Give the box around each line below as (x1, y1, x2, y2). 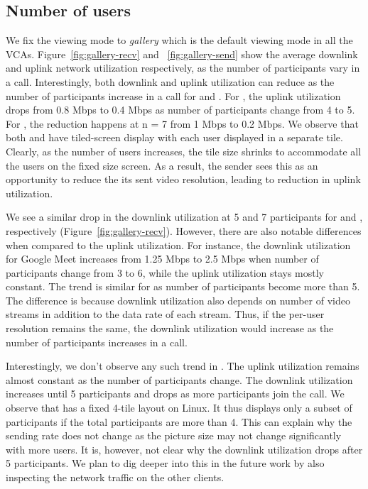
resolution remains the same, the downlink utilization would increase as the (6, 321, 334, 336)
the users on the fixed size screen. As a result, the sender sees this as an (6, 158, 318, 172)
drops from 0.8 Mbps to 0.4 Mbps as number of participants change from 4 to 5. (6, 102, 355, 117)
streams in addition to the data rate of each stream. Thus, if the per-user (6, 307, 325, 322)
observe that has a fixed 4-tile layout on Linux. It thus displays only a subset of (6, 400, 352, 415)
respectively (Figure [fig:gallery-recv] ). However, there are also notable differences (6, 223, 362, 238)
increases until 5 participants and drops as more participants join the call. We (6, 386, 345, 401)
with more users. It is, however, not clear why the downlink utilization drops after (6, 441, 363, 456)
